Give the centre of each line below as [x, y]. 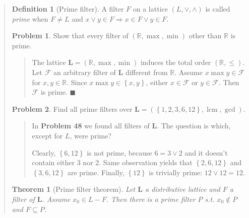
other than [205, 35]
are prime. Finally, [96, 172]
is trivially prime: [176, 172]
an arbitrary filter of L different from [110, 72]
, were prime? [91, 135]
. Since [77, 82]
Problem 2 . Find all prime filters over [72, 108]
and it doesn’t [206, 152]
